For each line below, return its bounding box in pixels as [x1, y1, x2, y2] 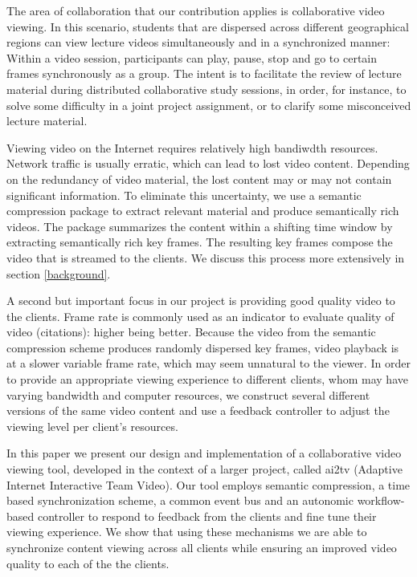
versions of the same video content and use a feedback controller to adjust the [6, 402, 390, 419]
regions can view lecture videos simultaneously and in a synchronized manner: [6, 34, 390, 51]
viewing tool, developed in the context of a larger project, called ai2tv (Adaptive [6, 461, 403, 477]
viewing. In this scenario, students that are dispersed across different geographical [6, 18, 409, 35]
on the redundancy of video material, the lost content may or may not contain [6, 170, 392, 187]
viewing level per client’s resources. [6, 417, 178, 434]
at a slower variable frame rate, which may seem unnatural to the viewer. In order [6, 355, 411, 372]
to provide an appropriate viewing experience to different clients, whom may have [6, 371, 408, 388]
